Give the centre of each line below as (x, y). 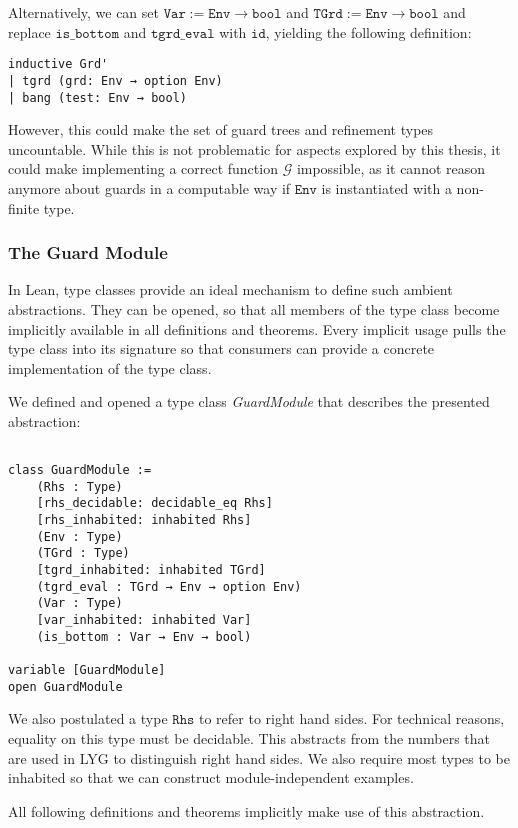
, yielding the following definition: (368, 31)
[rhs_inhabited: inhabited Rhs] (144, 520)
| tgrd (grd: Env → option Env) (115, 80)
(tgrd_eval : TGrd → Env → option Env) (169, 586)
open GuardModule (65, 686)
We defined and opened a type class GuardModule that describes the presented (249, 401)
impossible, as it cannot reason (391, 168)
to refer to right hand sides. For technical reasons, (352, 718)
